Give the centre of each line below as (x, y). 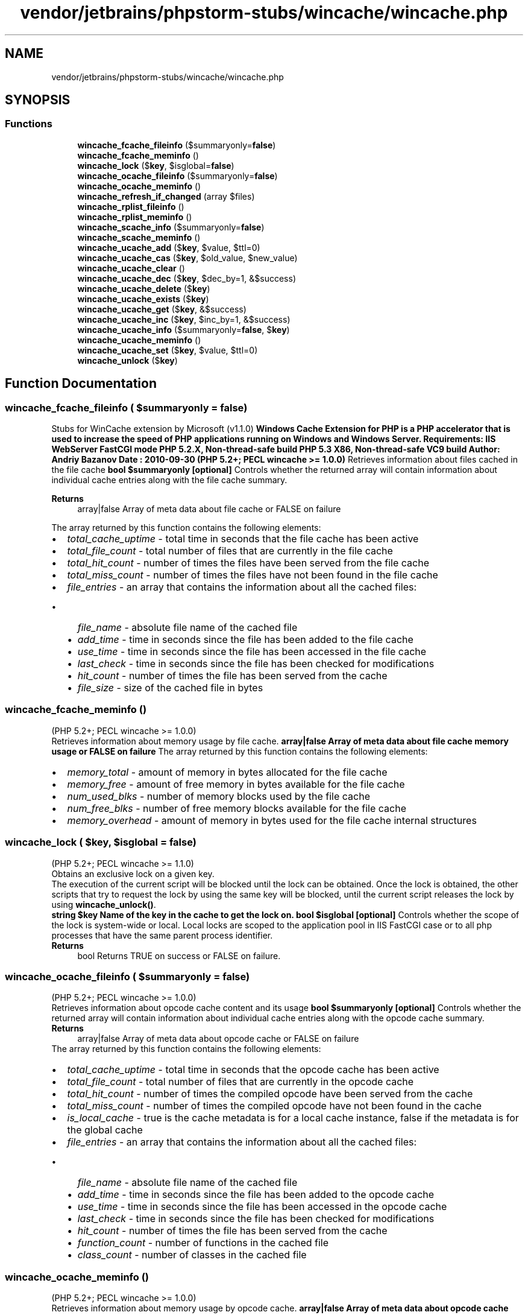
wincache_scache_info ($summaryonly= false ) (171, 227)
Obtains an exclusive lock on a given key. (133, 873)
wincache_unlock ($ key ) (127, 360)
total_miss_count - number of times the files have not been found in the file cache (253, 575)
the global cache (105, 1130)
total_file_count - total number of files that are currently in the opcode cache (240, 1082)
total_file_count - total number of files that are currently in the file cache (230, 551)
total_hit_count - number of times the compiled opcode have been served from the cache (270, 1094)
